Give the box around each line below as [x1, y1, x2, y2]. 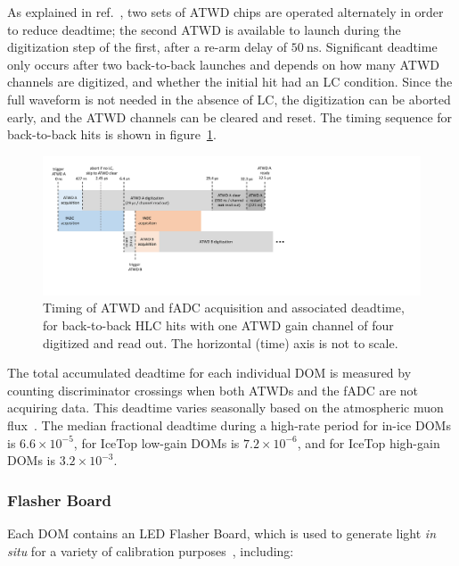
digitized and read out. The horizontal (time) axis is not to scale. [43, 333, 398, 352]
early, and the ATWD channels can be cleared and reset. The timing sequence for [7, 107, 453, 126]
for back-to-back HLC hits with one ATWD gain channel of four [43, 316, 394, 335]
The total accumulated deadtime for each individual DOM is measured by [7, 363, 412, 382]
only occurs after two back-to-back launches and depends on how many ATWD [7, 54, 440, 73]
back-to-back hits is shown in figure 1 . [7, 125, 217, 144]
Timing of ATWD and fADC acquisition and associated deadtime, [43, 298, 405, 317]
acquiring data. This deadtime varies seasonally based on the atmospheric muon [7, 398, 444, 417]
